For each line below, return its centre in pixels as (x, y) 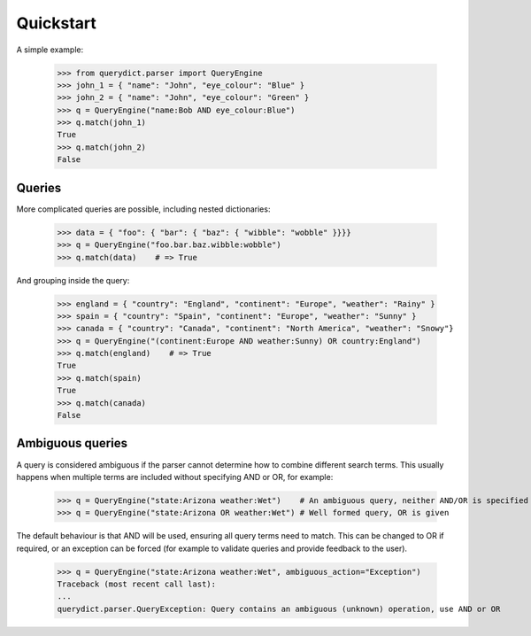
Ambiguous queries (72, 443)
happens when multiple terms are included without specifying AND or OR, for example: (175, 477)
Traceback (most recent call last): (137, 584)
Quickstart (57, 23)
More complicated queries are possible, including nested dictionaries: (143, 209)
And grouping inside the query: (73, 280)
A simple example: (50, 50)
